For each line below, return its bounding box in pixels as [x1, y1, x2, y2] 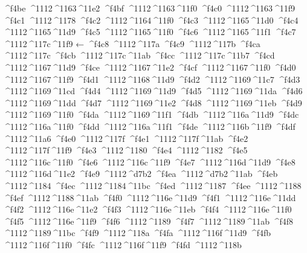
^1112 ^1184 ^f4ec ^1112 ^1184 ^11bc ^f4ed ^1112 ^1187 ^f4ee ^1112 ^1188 [3, 179, 302, 191]
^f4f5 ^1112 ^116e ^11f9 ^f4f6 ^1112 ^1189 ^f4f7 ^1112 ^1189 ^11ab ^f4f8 [3, 214, 293, 227]
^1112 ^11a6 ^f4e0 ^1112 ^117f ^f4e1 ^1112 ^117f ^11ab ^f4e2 [3, 132, 248, 144]
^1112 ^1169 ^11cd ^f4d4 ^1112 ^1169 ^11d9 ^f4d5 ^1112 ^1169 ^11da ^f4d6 [3, 85, 303, 97]
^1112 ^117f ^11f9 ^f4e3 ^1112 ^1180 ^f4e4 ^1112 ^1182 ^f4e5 [3, 144, 248, 156]
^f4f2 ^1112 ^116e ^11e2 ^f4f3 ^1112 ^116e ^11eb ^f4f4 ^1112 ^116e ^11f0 [3, 203, 292, 216]
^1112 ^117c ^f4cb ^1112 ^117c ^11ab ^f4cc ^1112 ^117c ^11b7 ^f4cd [3, 49, 275, 62]
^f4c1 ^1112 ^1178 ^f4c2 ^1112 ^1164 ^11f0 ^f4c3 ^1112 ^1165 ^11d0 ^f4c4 [3, 13, 299, 26]
